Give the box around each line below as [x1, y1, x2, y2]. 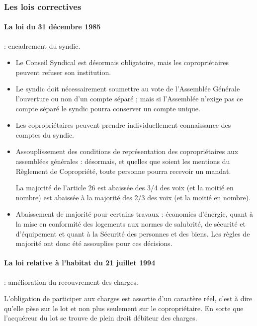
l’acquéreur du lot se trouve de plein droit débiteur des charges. [4, 313, 197, 323]
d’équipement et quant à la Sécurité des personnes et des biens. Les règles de [15, 228, 250, 239]
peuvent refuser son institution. [15, 67, 111, 77]
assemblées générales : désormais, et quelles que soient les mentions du [15, 156, 230, 166]
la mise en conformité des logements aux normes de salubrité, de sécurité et [15, 218, 246, 229]
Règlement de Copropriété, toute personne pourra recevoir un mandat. [15, 165, 231, 176]
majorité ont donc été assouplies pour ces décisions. [15, 238, 172, 248]
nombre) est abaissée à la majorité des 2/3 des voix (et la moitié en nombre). [15, 192, 251, 202]
